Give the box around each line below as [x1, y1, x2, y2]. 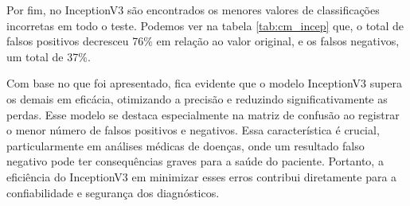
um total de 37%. [6, 48, 91, 64]
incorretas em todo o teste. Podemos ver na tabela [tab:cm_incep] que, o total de [6, 17, 404, 33]
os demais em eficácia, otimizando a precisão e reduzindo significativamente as [6, 90, 388, 107]
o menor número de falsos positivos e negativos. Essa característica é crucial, [6, 122, 380, 138]
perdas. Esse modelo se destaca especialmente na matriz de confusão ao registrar [6, 106, 400, 122]
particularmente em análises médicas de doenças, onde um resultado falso [6, 137, 365, 154]
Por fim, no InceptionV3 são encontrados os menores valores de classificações [6, 2, 380, 17]
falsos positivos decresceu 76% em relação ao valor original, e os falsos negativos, [6, 33, 400, 49]
